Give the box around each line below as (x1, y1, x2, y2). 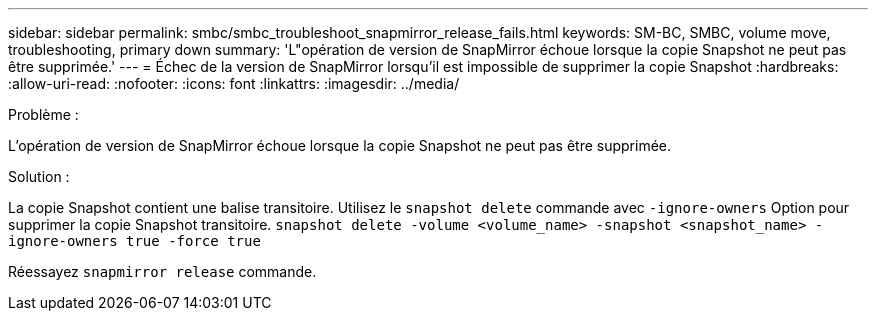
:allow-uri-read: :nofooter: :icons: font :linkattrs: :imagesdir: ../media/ (8, 75, 460, 92)
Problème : (8, 106, 79, 123)
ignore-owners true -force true (8, 233, 261, 249)
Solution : (8, 168, 70, 185)
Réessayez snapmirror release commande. (8, 263, 317, 280)
